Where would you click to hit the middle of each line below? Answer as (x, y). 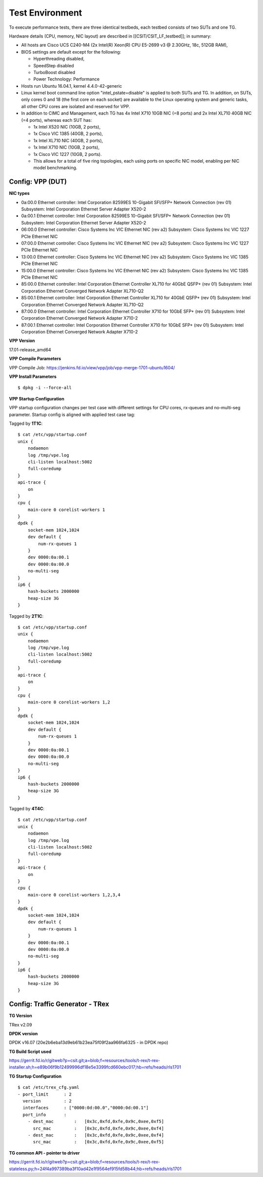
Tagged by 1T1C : (26, 423)
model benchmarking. (55, 168)
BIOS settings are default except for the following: (71, 52)
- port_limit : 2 (45, 1094)
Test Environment (46, 13)
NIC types (19, 193)
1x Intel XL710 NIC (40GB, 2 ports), (68, 140)
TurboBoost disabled (54, 72)
